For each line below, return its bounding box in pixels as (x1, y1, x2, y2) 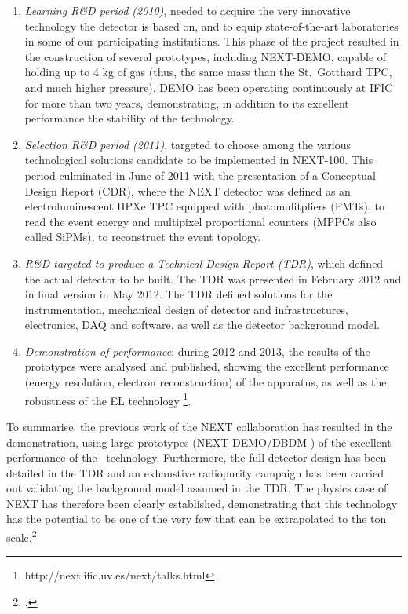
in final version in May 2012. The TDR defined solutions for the (24, 286, 333, 302)
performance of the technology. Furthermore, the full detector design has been (6, 449, 387, 466)
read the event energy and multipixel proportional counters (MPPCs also (24, 213, 377, 229)
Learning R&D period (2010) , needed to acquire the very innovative (24, 2, 351, 18)
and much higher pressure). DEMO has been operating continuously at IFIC (24, 79, 393, 95)
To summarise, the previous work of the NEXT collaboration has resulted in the (6, 418, 392, 434)
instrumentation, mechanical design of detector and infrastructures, (24, 301, 348, 317)
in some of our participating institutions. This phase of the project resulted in (24, 33, 399, 49)
